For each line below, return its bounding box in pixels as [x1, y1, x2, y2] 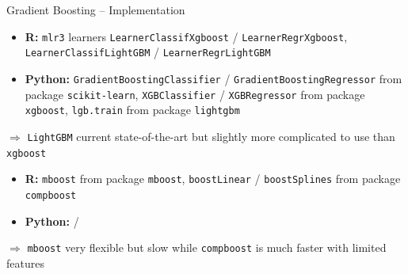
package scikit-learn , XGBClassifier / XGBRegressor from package [25, 86, 365, 102]
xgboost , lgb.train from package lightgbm [25, 101, 240, 118]
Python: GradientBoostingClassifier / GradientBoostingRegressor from [25, 70, 402, 86]
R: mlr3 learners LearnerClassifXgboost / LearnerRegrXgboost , [25, 28, 348, 44]
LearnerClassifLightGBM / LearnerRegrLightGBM [25, 44, 271, 60]
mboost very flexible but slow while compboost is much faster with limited [27, 239, 387, 256]
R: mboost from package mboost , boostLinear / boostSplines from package [25, 170, 401, 187]
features [6, 254, 44, 271]
